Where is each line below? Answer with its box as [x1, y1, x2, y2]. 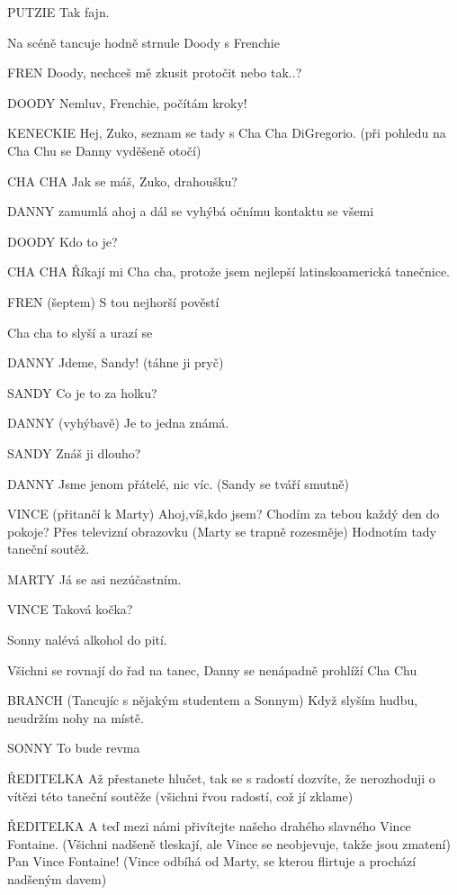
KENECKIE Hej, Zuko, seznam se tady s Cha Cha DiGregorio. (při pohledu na [7, 123, 446, 142]
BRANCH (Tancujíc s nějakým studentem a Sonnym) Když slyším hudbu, [7, 691, 418, 710]
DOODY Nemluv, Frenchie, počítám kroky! [7, 93, 247, 112]
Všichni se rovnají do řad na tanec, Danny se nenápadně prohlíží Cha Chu [7, 660, 417, 679]
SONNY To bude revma [7, 738, 140, 757]
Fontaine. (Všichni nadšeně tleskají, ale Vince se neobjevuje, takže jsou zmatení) [7, 834, 451, 853]
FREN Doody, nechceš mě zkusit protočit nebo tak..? [7, 63, 302, 82]
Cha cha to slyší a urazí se [7, 322, 153, 341]
